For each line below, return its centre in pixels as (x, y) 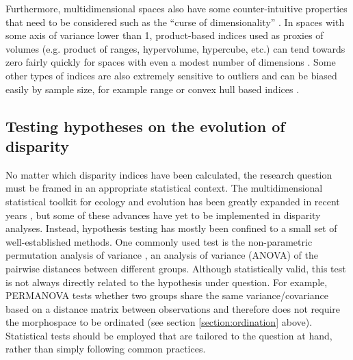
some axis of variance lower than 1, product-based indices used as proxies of (165, 35)
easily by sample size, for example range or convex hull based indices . (153, 89)
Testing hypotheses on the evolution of (145, 126)
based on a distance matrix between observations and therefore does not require (173, 308)
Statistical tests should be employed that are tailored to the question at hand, (169, 335)
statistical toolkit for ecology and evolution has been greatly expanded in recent (173, 201)
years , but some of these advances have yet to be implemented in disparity (163, 215)
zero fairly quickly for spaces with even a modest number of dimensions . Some (171, 62)
